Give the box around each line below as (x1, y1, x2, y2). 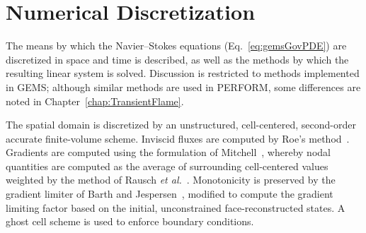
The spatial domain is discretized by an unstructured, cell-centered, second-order (6, 117, 356, 132)
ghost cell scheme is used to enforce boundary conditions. (6, 214, 254, 229)
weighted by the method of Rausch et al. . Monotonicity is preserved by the (6, 172, 336, 187)
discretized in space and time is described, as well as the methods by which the (6, 52, 349, 66)
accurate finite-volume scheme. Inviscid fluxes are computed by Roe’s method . (6, 131, 350, 145)
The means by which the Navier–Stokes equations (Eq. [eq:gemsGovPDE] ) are (6, 38, 347, 53)
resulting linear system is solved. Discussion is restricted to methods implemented (6, 66, 360, 80)
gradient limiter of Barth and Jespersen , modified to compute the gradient (6, 186, 333, 201)
